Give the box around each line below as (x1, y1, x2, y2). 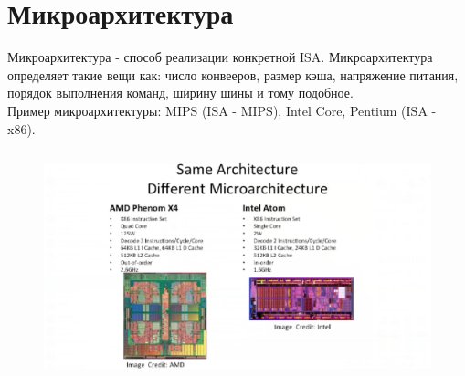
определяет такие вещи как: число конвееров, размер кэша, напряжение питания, (7, 65, 459, 84)
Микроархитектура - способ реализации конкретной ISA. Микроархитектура (7, 47, 433, 67)
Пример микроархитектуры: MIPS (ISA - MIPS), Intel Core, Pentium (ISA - (7, 100, 437, 120)
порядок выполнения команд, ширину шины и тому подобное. (7, 83, 354, 102)
